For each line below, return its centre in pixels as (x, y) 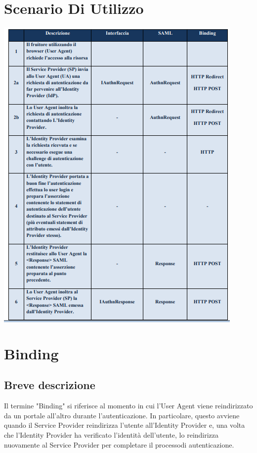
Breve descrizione (50, 385)
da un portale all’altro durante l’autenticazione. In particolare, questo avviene (122, 415)
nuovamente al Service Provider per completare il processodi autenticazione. (119, 444)
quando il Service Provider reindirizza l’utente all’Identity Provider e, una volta (125, 425)
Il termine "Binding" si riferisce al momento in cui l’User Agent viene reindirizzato (128, 406)
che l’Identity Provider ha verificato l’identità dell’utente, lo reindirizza (111, 435)
